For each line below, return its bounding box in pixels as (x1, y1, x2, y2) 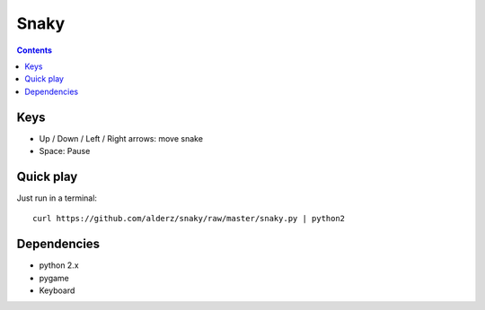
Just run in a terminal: (16, 193, 98, 203)
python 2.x (39, 260, 80, 271)
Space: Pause (39, 146, 91, 157)
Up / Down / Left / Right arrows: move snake (39, 133, 204, 143)
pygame (39, 272, 69, 283)
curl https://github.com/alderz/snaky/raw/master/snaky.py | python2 (32, 213, 346, 224)
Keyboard (39, 285, 75, 296)
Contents (16, 45, 53, 56)
